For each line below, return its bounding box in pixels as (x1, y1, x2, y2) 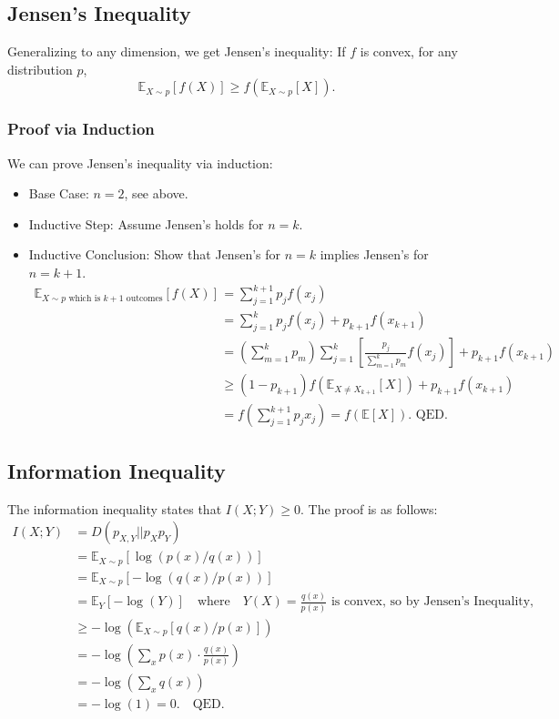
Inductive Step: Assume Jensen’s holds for (28, 214, 264, 233)
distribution (7, 59, 73, 78)
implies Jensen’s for (320, 245, 429, 264)
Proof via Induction (7, 117, 155, 140)
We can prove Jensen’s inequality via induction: (7, 153, 273, 172)
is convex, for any (360, 42, 458, 61)
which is (68, 293, 101, 303)
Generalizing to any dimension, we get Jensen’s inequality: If (7, 42, 346, 61)
